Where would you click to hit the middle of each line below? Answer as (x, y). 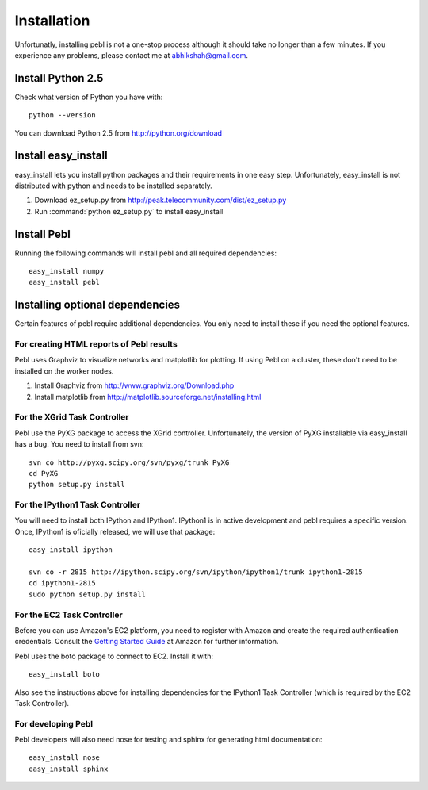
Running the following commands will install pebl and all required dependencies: (146, 253)
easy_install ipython (71, 550)
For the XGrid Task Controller (72, 417)
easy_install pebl (65, 282)
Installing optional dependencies (97, 305)
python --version (62, 115)
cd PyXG (44, 473)
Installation (52, 21)
